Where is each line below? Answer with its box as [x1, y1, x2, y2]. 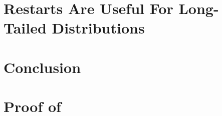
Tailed [4, 17, 47, 38]
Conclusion [4, 56, 81, 77]
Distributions [52, 17, 145, 38]
